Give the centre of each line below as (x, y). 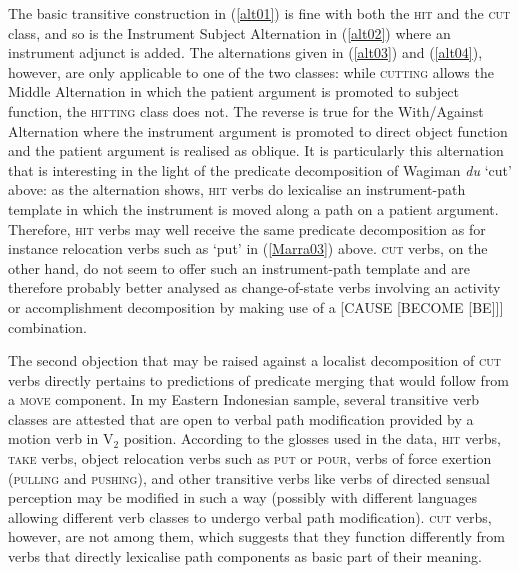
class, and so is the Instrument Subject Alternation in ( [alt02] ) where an (229, 32)
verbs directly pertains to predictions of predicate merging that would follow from (259, 379)
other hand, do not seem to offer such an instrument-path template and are (239, 267)
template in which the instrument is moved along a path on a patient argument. (253, 208)
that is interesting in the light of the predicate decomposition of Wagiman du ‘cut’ (260, 169)
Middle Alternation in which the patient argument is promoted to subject (234, 91)
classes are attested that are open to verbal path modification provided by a (241, 418)
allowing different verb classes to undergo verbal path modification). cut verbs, (250, 516)
